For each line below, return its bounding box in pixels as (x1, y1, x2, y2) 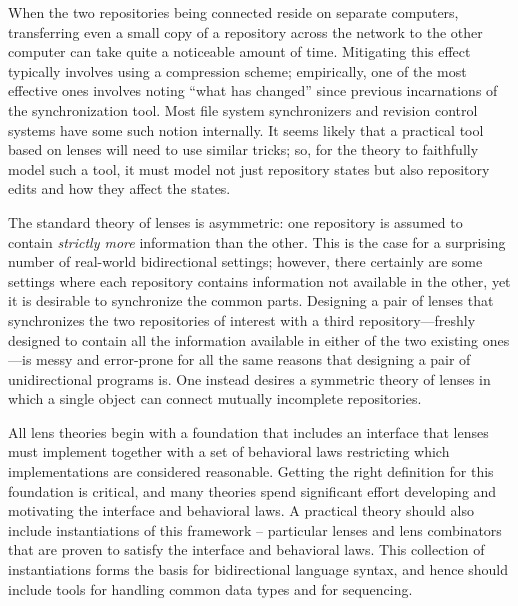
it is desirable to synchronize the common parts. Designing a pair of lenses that (8, 290, 494, 311)
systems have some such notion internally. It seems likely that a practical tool (8, 119, 484, 140)
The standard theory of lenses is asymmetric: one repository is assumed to (8, 211, 463, 232)
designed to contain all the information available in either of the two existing (8, 329, 479, 350)
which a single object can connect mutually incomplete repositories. (8, 388, 422, 409)
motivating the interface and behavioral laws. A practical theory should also (8, 500, 474, 521)
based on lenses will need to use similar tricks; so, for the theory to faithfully (8, 139, 479, 160)
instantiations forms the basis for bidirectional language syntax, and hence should (8, 559, 509, 580)
